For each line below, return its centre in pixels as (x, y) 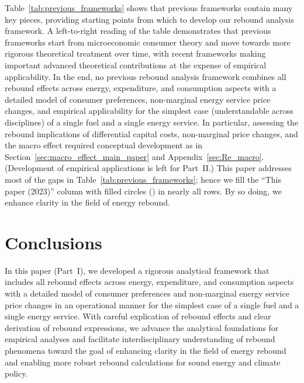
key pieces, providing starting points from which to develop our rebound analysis (149, 19)
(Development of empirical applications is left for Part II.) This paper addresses (148, 168)
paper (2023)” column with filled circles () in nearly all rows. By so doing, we (143, 191)
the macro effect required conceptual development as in (104, 145)
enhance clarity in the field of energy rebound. (87, 202)
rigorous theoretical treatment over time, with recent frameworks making (135, 53)
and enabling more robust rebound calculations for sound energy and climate (143, 362)
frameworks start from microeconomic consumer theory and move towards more (148, 42)
